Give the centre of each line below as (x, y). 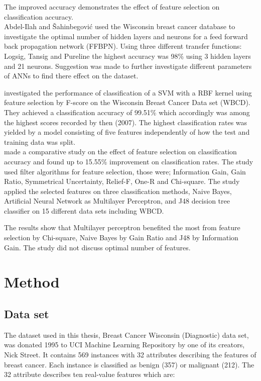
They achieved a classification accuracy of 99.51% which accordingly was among (127, 112)
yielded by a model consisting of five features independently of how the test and (127, 132)
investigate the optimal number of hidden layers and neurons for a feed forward (126, 36)
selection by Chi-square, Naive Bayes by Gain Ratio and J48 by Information (121, 237)
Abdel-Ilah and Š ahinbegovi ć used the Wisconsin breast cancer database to (120, 26)
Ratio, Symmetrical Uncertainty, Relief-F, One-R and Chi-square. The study (122, 181)
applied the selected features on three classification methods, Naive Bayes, (118, 191)
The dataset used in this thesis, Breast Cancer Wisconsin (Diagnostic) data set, (126, 335)
